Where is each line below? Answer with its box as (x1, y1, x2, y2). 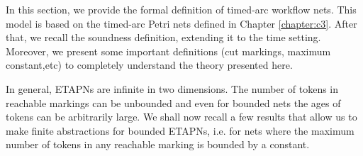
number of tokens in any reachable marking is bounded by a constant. (6, 137, 310, 152)
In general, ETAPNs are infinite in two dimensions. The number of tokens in (6, 81, 339, 96)
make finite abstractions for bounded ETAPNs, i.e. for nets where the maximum (6, 123, 354, 138)
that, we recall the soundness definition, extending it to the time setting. (6, 30, 321, 45)
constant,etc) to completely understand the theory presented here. (6, 57, 293, 72)
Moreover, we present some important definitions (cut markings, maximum (6, 43, 331, 58)
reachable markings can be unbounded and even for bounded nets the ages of (6, 95, 341, 110)
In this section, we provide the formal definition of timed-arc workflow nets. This (6, 2, 357, 16)
